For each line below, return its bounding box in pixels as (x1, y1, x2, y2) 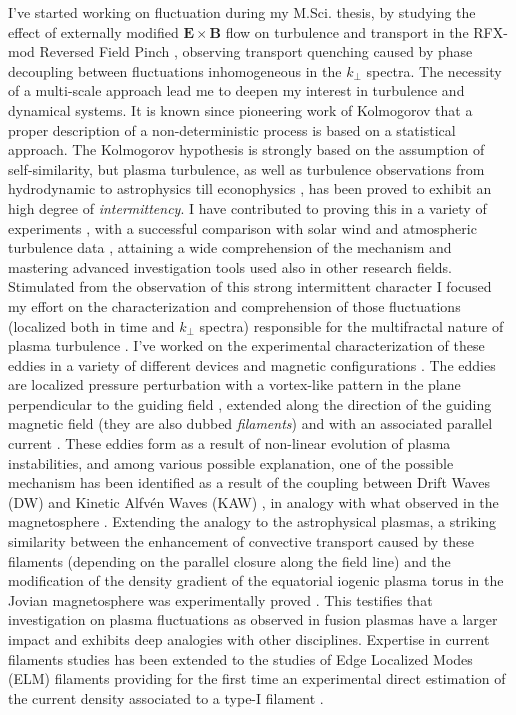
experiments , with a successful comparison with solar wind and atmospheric (8, 217, 477, 238)
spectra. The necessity (366, 60, 502, 81)
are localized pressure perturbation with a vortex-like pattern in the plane (8, 374, 461, 395)
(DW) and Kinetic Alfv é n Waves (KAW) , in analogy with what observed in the (8, 491, 499, 512)
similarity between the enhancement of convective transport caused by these (8, 531, 474, 552)
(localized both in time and (8, 315, 175, 336)
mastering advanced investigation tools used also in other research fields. (8, 256, 453, 277)
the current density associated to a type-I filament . (8, 687, 324, 708)
